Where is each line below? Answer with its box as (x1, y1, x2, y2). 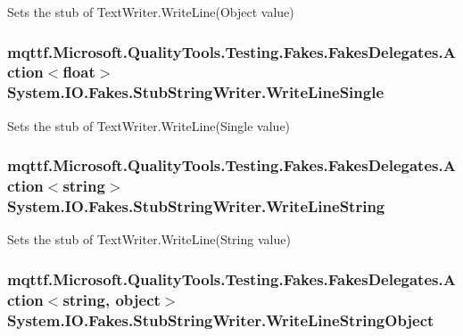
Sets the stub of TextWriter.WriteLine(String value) (7, 230, 291, 249)
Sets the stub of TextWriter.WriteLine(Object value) (7, 3, 294, 20)
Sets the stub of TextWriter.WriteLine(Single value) (7, 116, 291, 135)
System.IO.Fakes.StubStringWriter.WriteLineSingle (7, 81, 384, 103)
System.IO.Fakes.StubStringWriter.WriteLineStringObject (7, 308, 434, 331)
